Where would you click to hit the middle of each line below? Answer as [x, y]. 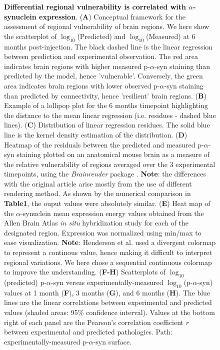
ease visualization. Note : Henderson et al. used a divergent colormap [110, 242]
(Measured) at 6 [171, 36]
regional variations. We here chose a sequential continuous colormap [108, 262]
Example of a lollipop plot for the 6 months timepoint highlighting [106, 105]
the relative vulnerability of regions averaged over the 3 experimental [110, 164]
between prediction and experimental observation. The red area [101, 56]
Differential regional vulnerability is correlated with [95, 6]
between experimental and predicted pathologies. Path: [88, 332]
